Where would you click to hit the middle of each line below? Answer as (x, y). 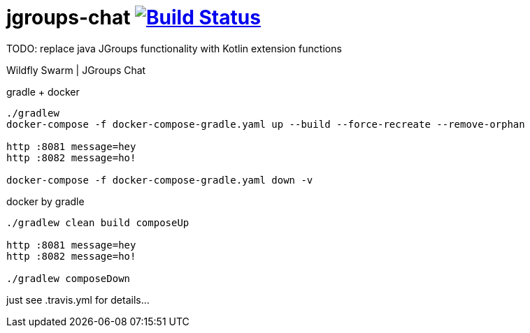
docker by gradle (45, 201)
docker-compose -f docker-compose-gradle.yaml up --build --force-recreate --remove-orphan (266, 124)
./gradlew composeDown (69, 278)
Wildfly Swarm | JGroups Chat (76, 70)
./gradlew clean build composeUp (98, 222)
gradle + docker (43, 91)
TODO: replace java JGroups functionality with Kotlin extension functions (174, 48)
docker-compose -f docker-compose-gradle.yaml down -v (160, 180)
